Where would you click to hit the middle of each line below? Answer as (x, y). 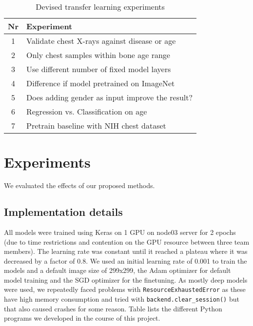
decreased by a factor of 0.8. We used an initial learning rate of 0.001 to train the (126, 260)
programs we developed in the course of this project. (82, 318)
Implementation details (63, 212)
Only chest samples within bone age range (98, 55)
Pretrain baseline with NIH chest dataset (96, 125)
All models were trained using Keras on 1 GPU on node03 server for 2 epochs (120, 232)
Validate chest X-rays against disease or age (101, 41)
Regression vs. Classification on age (87, 111)
